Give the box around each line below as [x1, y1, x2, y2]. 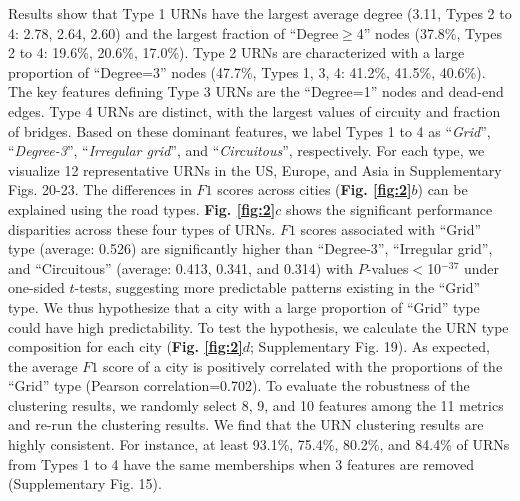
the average [8, 355, 78, 376]
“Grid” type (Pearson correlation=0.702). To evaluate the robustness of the [8, 375, 470, 396]
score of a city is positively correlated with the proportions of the [102, 355, 503, 376]
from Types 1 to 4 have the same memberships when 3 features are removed [8, 453, 474, 474]
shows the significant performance [285, 198, 493, 219]
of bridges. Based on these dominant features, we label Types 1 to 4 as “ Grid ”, [8, 120, 491, 141]
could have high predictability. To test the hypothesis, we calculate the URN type [8, 316, 509, 337]
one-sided [8, 277, 65, 298]
